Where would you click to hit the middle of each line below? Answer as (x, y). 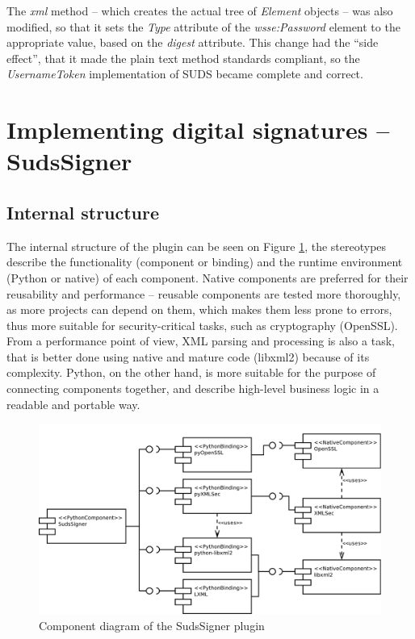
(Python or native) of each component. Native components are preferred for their (207, 277)
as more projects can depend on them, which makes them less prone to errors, (199, 309)
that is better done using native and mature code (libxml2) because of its (188, 356)
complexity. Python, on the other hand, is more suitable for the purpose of (191, 372)
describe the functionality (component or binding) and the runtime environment (205, 262)
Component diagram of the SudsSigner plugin (152, 625)
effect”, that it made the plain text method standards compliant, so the (183, 58)
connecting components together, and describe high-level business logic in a (193, 388)
